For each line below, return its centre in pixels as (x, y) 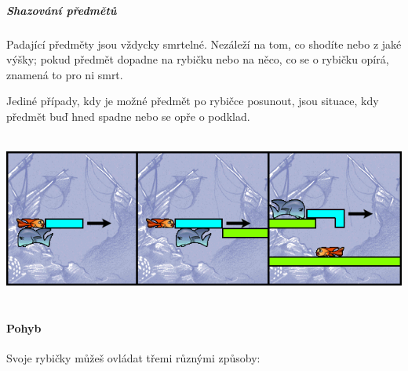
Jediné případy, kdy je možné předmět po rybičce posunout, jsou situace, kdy (193, 101)
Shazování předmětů (62, 10)
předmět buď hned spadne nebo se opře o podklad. (128, 116)
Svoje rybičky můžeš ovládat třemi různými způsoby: (133, 357)
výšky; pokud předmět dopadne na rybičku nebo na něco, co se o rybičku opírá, (198, 59)
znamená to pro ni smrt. (65, 74)
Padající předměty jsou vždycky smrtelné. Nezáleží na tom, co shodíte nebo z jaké (204, 44)
